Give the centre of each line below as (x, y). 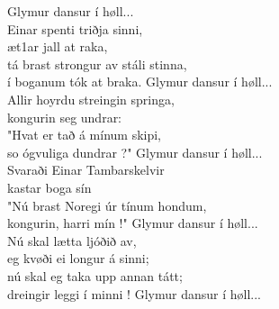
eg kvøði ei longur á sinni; (78, 258)
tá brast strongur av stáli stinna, (97, 64)
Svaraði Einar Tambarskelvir (86, 170)
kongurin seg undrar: (65, 117)
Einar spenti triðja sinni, (75, 28)
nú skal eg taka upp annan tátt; (95, 275)
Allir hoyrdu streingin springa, (91, 99)
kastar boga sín (49, 187)
